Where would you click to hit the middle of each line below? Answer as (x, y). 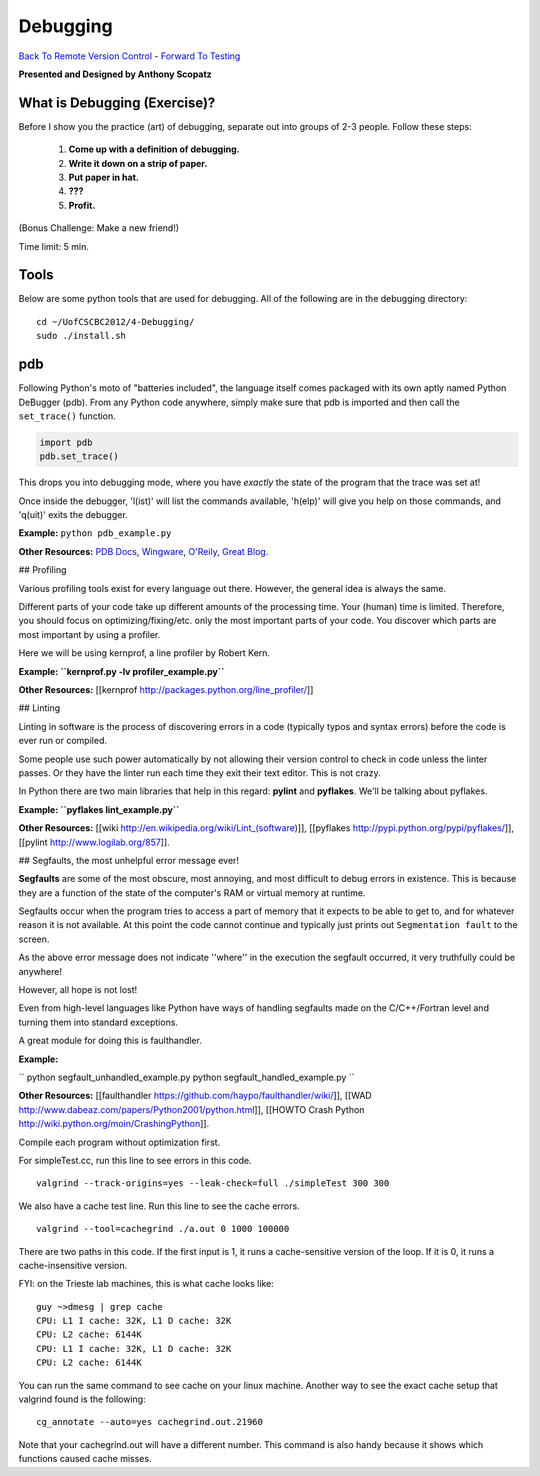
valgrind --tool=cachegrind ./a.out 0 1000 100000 (163, 1229)
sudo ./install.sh (81, 336)
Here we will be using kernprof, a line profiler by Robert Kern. (144, 653)
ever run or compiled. (62, 741)
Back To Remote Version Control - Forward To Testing (129, 56)
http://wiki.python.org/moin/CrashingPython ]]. (114, 1124)
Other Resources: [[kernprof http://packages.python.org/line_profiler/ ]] (166, 689)
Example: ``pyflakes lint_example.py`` (99, 809)
